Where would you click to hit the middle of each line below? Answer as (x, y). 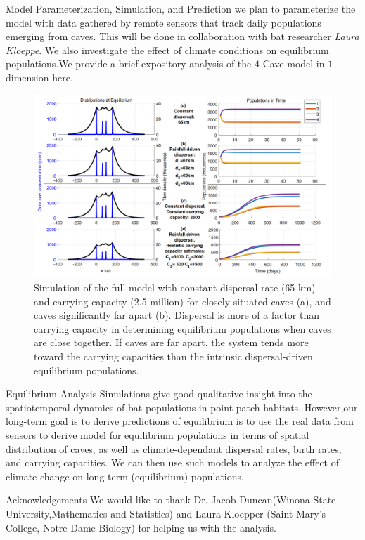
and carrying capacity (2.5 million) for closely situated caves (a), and (182, 301)
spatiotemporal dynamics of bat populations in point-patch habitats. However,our (182, 407)
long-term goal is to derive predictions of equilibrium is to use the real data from (180, 421)
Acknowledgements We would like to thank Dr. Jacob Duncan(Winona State (171, 500)
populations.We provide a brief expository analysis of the (129, 64)
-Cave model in (292, 64)
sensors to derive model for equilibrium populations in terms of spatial (158, 434)
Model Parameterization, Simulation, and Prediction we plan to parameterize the (181, 8)
